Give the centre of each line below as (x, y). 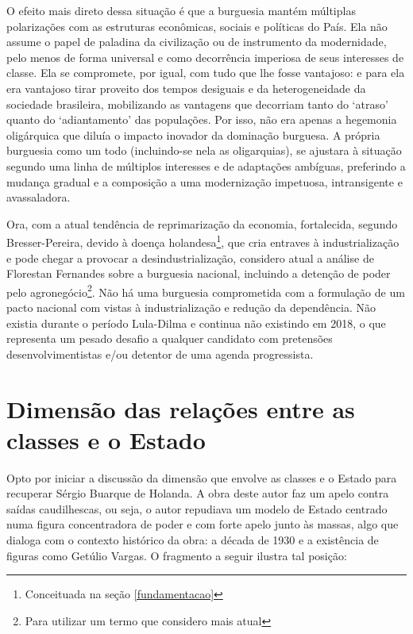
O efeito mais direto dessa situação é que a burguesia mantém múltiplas (181, 10)
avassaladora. (39, 197)
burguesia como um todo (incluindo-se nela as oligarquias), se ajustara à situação (204, 150)
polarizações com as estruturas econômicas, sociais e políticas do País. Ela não (197, 26)
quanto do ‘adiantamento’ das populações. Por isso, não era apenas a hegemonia (202, 119)
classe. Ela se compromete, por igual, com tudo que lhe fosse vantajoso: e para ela (206, 73)
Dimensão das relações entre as (181, 408)
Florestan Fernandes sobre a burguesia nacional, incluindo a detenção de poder (199, 273)
